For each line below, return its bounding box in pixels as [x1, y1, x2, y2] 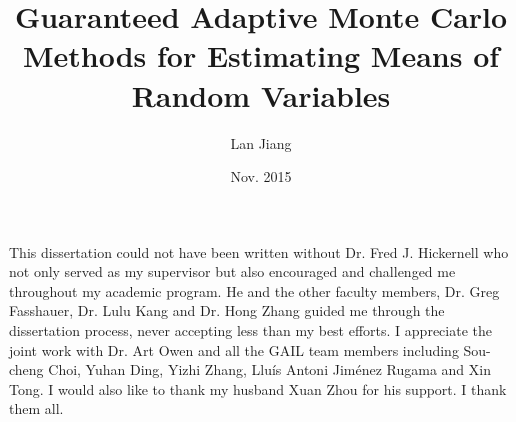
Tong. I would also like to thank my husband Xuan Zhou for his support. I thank [9, 378, 507, 399]
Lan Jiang [230, 132, 292, 153]
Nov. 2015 [230, 166, 292, 187]
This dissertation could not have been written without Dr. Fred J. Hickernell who [9, 241, 509, 262]
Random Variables [131, 74, 391, 115]
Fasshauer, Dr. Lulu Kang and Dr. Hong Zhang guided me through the [9, 300, 445, 321]
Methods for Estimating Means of [22, 35, 500, 76]
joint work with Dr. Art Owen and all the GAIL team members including [9, 339, 459, 360]
